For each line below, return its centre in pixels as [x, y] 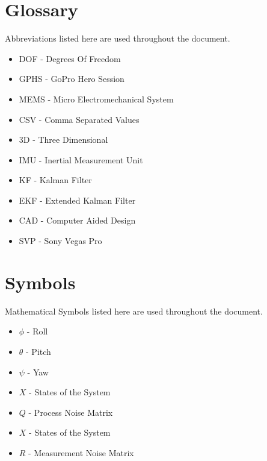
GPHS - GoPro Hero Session [72, 79]
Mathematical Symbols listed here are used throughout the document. [134, 311]
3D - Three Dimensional [63, 140]
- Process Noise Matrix [71, 412]
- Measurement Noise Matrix [81, 452]
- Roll [37, 331]
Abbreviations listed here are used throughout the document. [118, 38]
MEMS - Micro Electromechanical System [96, 99]
